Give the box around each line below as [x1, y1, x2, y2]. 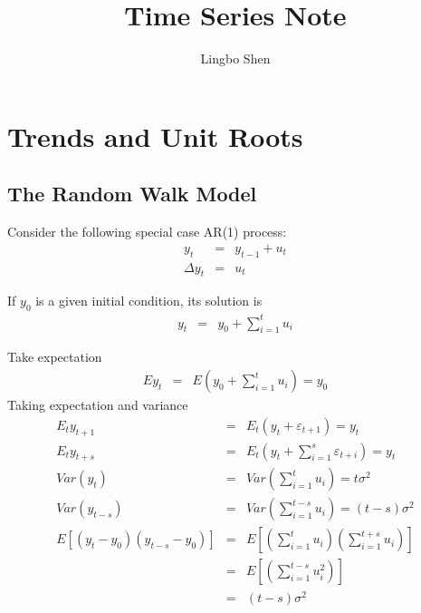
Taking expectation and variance [7, 395, 188, 414]
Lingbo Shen [200, 49, 271, 68]
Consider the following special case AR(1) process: [7, 222, 287, 241]
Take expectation [7, 347, 102, 366]
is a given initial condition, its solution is [35, 291, 263, 310]
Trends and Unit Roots [7, 117, 303, 154]
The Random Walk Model [7, 180, 257, 208]
